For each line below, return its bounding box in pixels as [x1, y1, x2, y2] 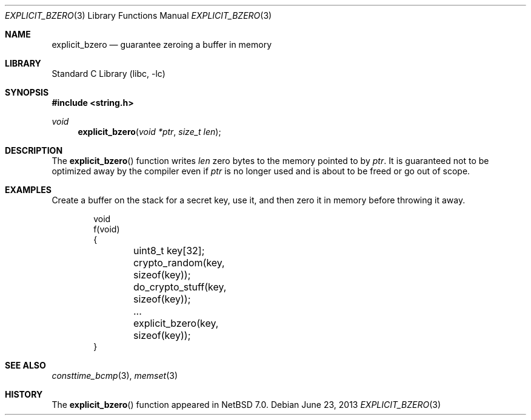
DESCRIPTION [5, 145, 63, 156]
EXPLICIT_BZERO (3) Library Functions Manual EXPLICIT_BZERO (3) [5, 10, 272, 21]
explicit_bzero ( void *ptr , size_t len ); [78, 126, 221, 137]
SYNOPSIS [5, 87, 49, 97]
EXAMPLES [5, 185, 52, 195]
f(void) [93, 224, 120, 234]
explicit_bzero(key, [133, 317, 219, 329]
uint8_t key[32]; [133, 244, 205, 257]
